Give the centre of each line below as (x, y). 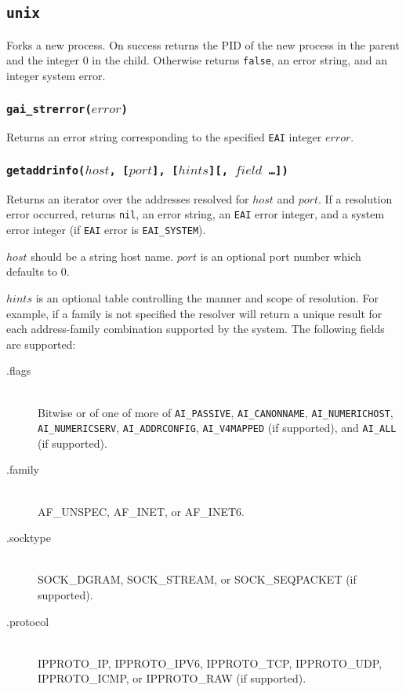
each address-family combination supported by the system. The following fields (196, 329)
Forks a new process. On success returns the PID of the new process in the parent (203, 44)
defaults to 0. (38, 271)
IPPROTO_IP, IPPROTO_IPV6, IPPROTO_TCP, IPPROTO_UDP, (210, 663)
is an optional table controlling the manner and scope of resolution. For (207, 297)
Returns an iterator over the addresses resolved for (128, 198)
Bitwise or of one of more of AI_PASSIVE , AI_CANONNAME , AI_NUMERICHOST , (216, 412)
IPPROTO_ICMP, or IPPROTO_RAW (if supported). (172, 678)
